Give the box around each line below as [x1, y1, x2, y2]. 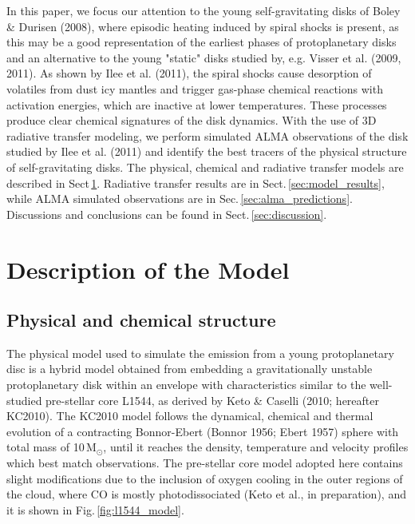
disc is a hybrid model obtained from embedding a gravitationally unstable [6, 360, 373, 377]
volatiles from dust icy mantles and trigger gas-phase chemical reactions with [6, 80, 383, 97]
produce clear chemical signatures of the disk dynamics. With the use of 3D [6, 112, 377, 129]
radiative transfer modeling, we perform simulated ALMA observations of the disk [6, 127, 409, 144]
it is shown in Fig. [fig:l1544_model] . [6, 501, 184, 518]
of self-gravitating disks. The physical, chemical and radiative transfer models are [6, 158, 404, 175]
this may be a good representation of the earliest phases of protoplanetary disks [6, 34, 397, 50]
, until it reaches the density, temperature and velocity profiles [103, 439, 409, 455]
